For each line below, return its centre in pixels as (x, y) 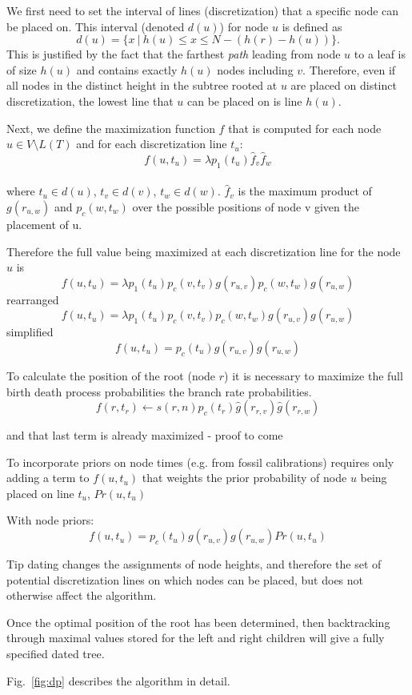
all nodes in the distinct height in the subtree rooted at (142, 85)
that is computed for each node (305, 128)
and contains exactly (127, 69)
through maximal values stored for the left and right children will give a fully (196, 638)
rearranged (33, 299)
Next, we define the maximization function (111, 128)
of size (22, 69)
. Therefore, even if (349, 69)
